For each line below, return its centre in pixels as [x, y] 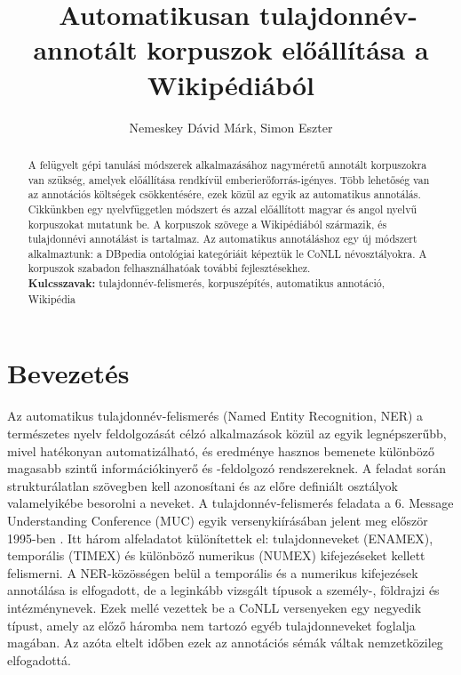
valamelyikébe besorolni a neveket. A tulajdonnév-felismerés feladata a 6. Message [230, 503]
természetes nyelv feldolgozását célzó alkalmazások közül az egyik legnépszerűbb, [227, 433]
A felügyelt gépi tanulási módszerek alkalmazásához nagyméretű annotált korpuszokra [227, 164]
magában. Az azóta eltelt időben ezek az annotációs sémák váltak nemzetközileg [225, 643]
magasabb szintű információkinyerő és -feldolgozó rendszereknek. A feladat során [227, 468]
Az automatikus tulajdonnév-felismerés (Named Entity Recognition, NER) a [215, 416]
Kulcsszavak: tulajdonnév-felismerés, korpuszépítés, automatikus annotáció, [206, 284]
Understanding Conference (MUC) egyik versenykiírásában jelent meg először [218, 520]
